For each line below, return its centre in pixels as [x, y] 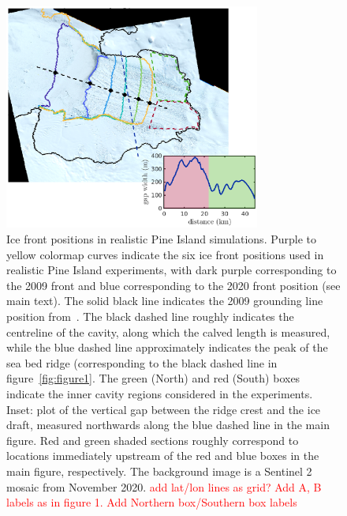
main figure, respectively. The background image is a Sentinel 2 [159, 471]
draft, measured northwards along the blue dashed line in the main [168, 425]
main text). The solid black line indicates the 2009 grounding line [165, 301]
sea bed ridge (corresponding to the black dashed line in [142, 362]
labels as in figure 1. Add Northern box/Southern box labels [152, 502]
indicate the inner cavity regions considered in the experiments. [160, 393]
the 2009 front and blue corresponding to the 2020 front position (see [173, 285]
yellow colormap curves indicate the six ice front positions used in [165, 254]
